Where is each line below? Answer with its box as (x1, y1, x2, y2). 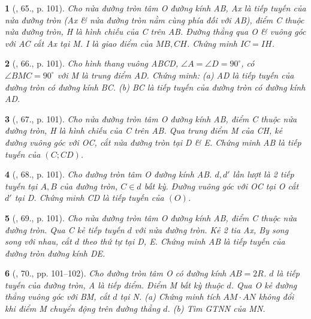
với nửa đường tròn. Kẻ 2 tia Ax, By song (134, 223, 289, 236)
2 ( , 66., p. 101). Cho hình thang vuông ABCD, (5, 57, 179, 70)
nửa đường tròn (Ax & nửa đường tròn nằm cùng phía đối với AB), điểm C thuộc (5, 13, 304, 26)
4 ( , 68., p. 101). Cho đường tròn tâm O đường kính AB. (5, 168, 212, 180)
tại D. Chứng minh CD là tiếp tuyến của (14, 191, 164, 204)
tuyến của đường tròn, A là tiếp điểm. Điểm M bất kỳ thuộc (5, 278, 224, 291)
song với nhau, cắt (5, 235, 72, 248)
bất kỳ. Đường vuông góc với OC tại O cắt (144, 179, 299, 192)
